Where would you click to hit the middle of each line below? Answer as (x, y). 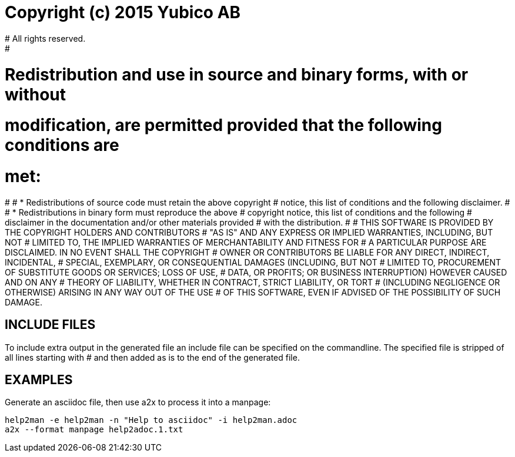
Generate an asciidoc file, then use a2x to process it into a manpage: (138, 402)
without (36, 94)
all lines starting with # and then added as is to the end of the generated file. (152, 357)
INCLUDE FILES (50, 325)
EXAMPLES (39, 380)
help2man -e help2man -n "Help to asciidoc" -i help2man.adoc (151, 420)
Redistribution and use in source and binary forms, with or (237, 74)
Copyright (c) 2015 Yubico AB (123, 12)
